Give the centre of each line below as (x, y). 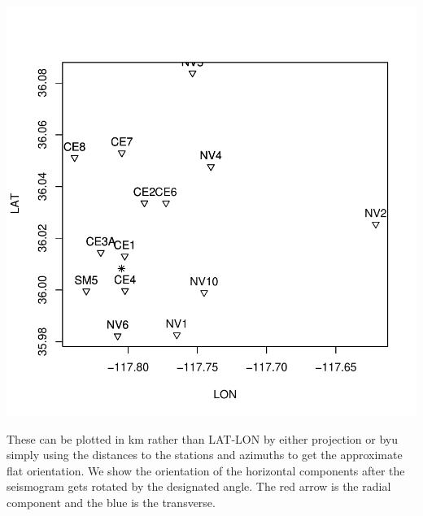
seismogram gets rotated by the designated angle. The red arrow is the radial (199, 486)
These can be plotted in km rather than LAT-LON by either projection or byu (202, 438)
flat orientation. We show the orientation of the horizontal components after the (206, 470)
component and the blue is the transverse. (111, 502)
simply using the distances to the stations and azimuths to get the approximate (205, 455)
